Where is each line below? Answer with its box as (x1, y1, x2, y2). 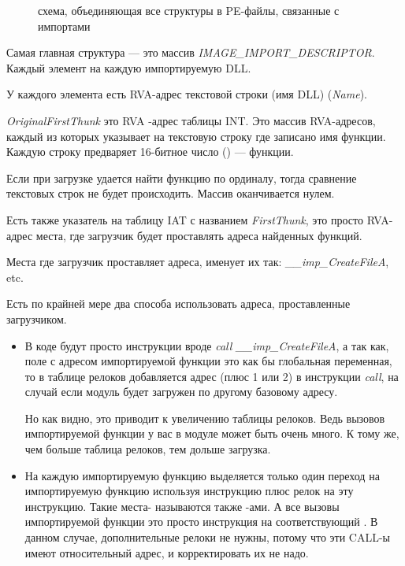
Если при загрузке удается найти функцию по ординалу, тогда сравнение (6, 169, 357, 186)
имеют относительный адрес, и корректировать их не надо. (24, 544, 309, 560)
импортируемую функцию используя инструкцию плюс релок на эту (24, 483, 354, 499)
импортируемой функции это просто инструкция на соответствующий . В (24, 513, 378, 530)
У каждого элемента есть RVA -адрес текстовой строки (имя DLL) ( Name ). (6, 86, 368, 102)
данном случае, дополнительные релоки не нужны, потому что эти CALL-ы (24, 529, 391, 546)
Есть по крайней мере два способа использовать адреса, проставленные (6, 295, 351, 312)
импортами (38, 17, 91, 34)
